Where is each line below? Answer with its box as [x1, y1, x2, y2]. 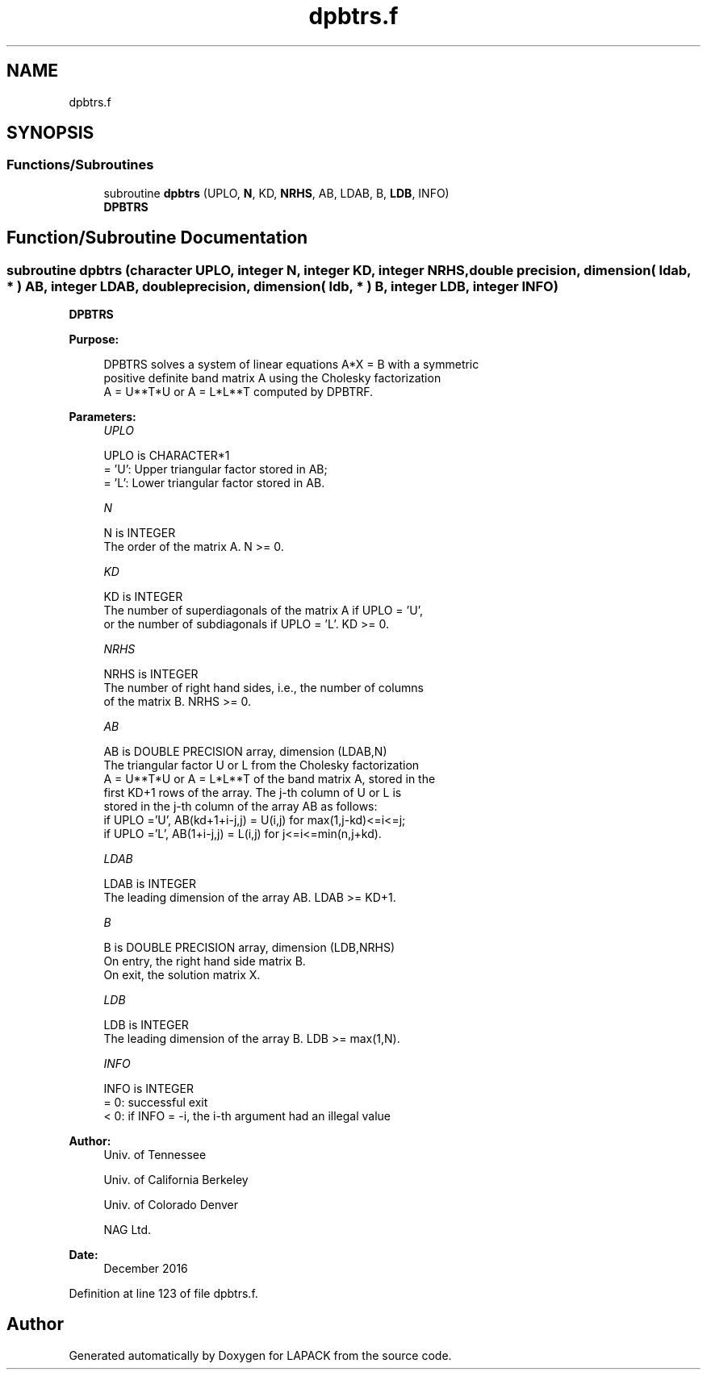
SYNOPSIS [6, 123, 94, 144]
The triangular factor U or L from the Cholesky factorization [103, 758, 420, 773]
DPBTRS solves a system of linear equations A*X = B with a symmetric [103, 357, 479, 372]
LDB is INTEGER [103, 1018, 189, 1032]
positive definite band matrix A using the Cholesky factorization [103, 371, 441, 386]
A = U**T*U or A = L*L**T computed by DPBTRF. [103, 385, 374, 399]
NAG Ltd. [103, 1223, 152, 1237]
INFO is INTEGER [103, 1082, 194, 1096]
